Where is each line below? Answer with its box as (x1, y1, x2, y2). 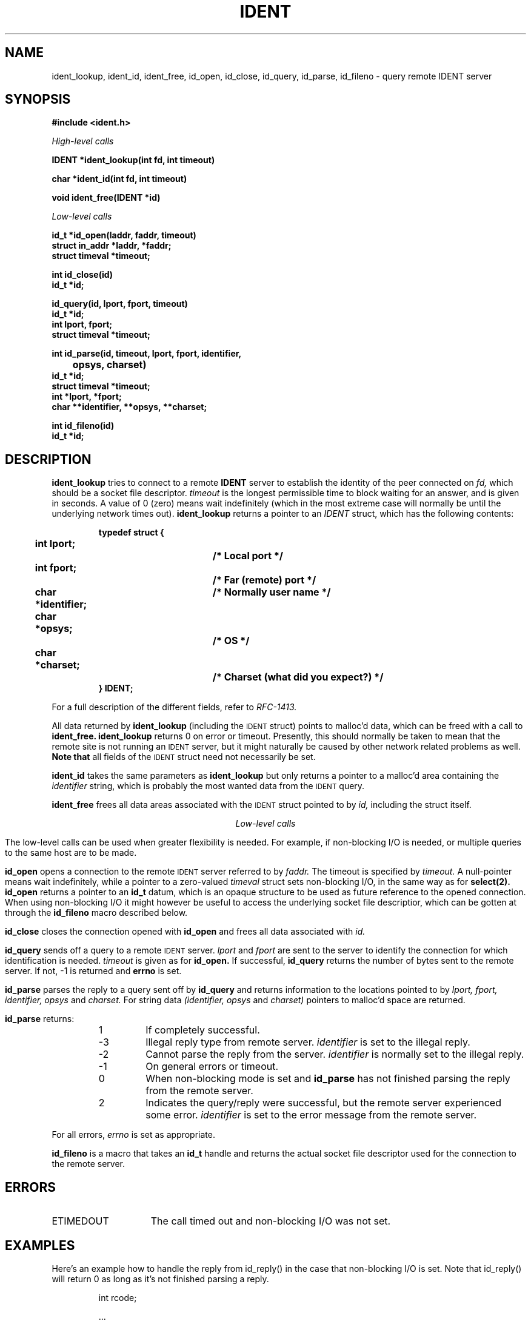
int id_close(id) (52, 269, 113, 280)
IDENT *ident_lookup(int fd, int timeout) (52, 155, 215, 166)
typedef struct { (98, 527, 164, 538)
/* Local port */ (212, 550, 284, 562)
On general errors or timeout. (145, 1060, 279, 1073)
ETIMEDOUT (52, 1215, 109, 1228)
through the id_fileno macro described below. (5, 907, 188, 918)
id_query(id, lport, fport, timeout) (52, 298, 188, 309)
